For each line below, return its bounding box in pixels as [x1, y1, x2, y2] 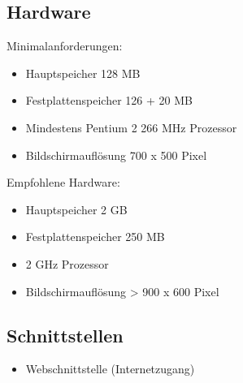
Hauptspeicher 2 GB [25, 200, 128, 217]
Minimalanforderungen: [7, 37, 123, 54]
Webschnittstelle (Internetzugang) [25, 360, 195, 377]
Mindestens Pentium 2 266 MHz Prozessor [25, 118, 237, 136]
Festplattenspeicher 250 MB [25, 228, 165, 245]
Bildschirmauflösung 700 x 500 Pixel [25, 146, 207, 163]
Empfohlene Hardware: [7, 174, 120, 191]
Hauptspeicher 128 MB [25, 64, 141, 81]
